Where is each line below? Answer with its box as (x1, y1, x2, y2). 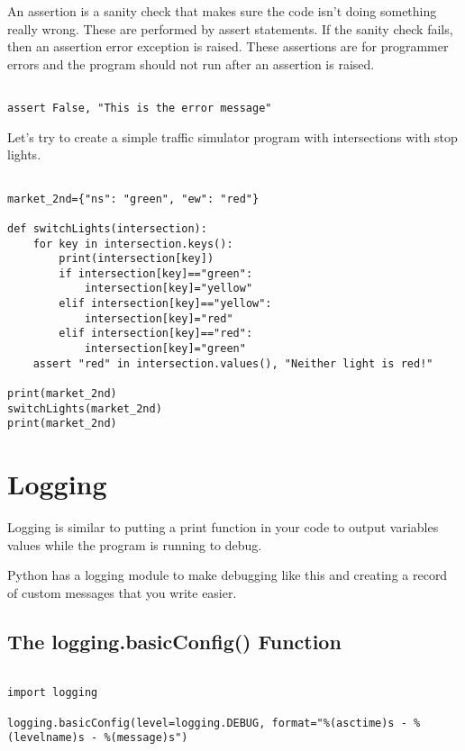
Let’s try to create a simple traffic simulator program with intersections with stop (7, 127, 458, 146)
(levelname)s (7, 731, 85, 745)
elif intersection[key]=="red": (59, 327, 253, 340)
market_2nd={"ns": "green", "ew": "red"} (7, 192, 260, 205)
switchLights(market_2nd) (7, 402, 162, 415)
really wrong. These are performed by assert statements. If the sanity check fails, (7, 19, 453, 38)
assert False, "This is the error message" (7, 102, 272, 115)
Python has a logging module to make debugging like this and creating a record (7, 566, 448, 584)
